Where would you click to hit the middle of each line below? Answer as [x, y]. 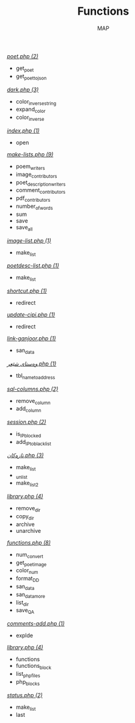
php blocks [28, 682]
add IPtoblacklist [33, 443]
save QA [25, 611]
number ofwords [34, 207]
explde [24, 635]
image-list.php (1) [29, 240]
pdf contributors [33, 199]
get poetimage [31, 563]
